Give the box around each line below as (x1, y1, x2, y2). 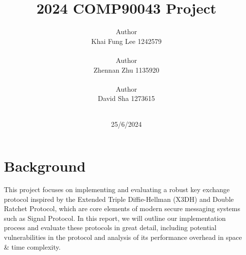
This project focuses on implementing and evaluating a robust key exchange (4, 184, 230, 194)
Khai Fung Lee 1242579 (91, 36, 162, 46)
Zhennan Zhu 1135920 (93, 64, 159, 75)
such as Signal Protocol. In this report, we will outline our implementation (4, 213, 226, 223)
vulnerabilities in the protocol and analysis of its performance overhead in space (4, 232, 242, 242)
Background (4, 156, 86, 176)
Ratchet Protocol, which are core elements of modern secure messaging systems (4, 203, 240, 214)
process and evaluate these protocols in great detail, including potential (4, 222, 217, 233)
